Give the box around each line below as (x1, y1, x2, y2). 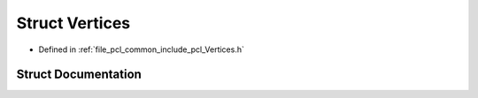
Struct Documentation (16, 67, 142, 82)
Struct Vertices (16, 13, 131, 33)
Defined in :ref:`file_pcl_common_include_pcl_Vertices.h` (38, 44, 245, 55)
